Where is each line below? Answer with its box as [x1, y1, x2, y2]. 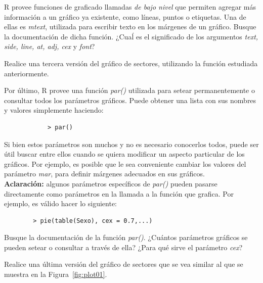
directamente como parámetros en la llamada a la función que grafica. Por [4, 188, 234, 199]
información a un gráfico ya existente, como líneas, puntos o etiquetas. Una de [4, 11, 246, 22]
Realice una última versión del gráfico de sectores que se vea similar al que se [4, 259, 243, 269]
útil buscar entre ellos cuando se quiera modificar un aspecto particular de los [4, 149, 245, 159]
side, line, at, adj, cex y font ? [4, 41, 95, 52]
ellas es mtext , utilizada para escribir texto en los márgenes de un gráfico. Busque [4, 21, 256, 32]
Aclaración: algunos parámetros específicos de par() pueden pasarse [4, 178, 217, 188]
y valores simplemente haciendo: [4, 105, 104, 115]
